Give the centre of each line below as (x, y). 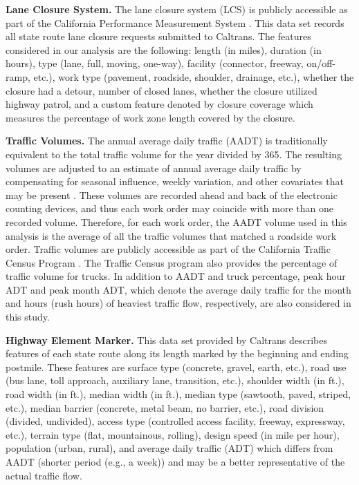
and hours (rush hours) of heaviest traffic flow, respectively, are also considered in (178, 303)
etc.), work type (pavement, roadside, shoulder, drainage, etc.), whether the (194, 76)
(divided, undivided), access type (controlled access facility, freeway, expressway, (175, 421)
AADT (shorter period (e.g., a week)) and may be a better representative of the (175, 462)
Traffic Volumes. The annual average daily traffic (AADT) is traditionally (167, 141)
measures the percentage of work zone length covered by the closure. (150, 117)
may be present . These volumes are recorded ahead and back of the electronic (172, 194)
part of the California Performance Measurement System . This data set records (175, 22)
